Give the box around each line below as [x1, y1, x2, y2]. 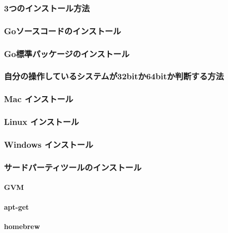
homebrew [4, 221, 40, 231]
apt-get [4, 201, 29, 212]
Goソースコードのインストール [4, 24, 121, 37]
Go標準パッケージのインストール [4, 47, 130, 59]
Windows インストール [4, 138, 93, 150]
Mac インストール [4, 93, 74, 105]
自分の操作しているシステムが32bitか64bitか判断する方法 [4, 70, 224, 82]
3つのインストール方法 [4, 1, 90, 14]
